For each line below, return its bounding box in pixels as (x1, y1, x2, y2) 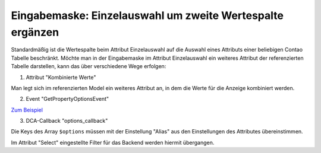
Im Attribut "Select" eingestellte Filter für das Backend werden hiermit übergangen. (11, 139, 215, 146)
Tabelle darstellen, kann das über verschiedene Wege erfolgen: (11, 63, 166, 70)
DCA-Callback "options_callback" (26, 117, 108, 125)
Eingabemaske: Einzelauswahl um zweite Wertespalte (11, 9, 284, 22)
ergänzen (11, 26, 59, 39)
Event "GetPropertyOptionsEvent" (26, 95, 109, 103)
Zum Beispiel (11, 106, 43, 113)
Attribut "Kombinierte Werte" (26, 74, 96, 81)
